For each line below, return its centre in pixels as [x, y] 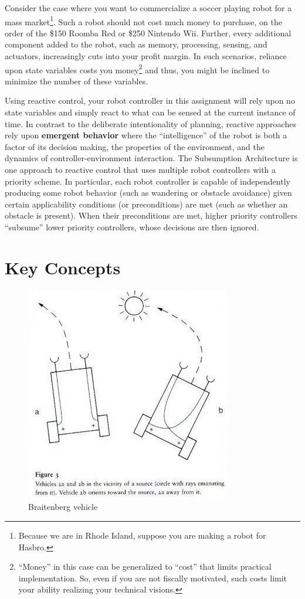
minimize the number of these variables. [77, 81]
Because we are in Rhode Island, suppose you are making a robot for [142, 535]
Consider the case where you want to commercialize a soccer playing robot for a [148, 8]
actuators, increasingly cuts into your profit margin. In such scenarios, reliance [146, 56]
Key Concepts [63, 267]
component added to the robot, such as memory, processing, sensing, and [136, 44]
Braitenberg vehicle [63, 507]
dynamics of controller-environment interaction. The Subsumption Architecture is [151, 158]
